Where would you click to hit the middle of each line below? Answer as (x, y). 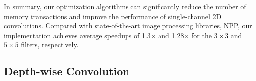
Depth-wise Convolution (67, 71)
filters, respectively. (50, 45)
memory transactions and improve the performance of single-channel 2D (113, 16)
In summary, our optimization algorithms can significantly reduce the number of (125, 6)
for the (202, 35)
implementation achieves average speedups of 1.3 (77, 35)
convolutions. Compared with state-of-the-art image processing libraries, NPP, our (128, 26)
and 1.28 (171, 35)
